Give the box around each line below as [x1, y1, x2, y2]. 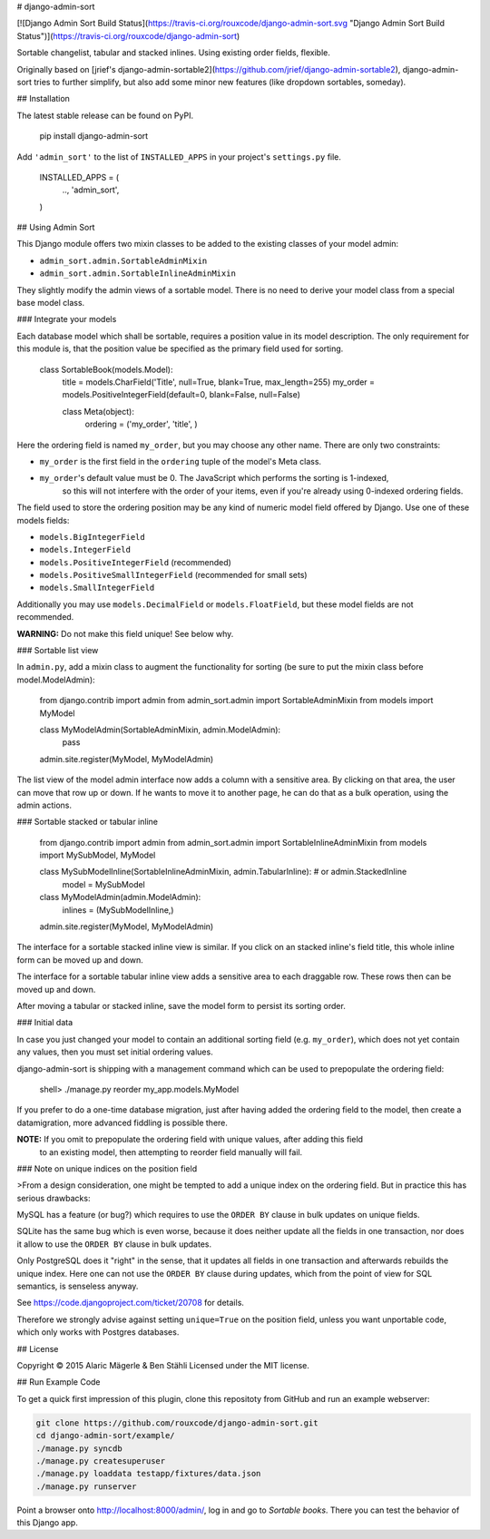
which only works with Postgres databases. [16, 1327, 180, 1338]
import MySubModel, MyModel [39, 849, 156, 861]
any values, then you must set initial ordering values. [16, 1046, 213, 1057]
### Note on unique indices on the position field [16, 1162, 198, 1174]
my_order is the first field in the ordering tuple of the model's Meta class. [39, 456, 322, 466]
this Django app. [16, 1517, 79, 1528]
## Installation [16, 93, 70, 104]
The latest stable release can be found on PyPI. [16, 110, 194, 121]
